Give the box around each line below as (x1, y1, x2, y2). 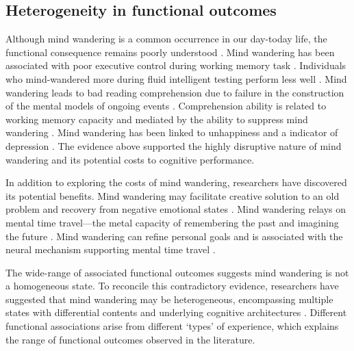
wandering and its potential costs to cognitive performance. (5, 152, 255, 166)
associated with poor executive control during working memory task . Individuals (5, 58, 346, 73)
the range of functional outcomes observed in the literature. (5, 332, 255, 346)
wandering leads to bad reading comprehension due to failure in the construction (5, 85, 344, 99)
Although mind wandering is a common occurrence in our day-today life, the (5, 31, 327, 46)
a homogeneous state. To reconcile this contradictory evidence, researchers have (5, 278, 339, 293)
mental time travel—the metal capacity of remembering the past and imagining (5, 215, 339, 229)
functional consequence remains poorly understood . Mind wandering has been (5, 44, 335, 59)
